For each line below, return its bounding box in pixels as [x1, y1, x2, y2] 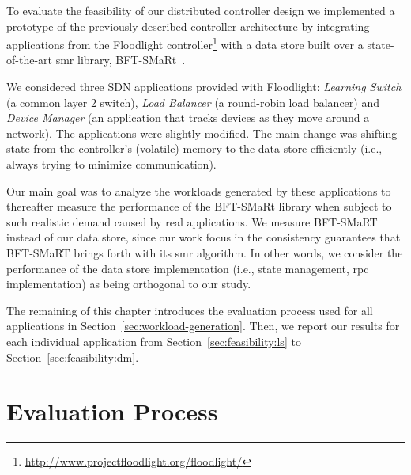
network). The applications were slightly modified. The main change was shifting [6, 124, 398, 141]
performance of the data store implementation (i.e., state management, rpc [6, 260, 369, 276]
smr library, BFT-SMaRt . [55, 51, 186, 68]
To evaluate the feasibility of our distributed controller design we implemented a [6, 2, 395, 18]
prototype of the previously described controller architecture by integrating [6, 17, 370, 34]
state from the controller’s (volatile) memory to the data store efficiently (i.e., [6, 140, 383, 157]
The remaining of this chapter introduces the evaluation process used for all [6, 302, 373, 318]
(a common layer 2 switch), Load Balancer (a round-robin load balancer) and [6, 93, 379, 110]
